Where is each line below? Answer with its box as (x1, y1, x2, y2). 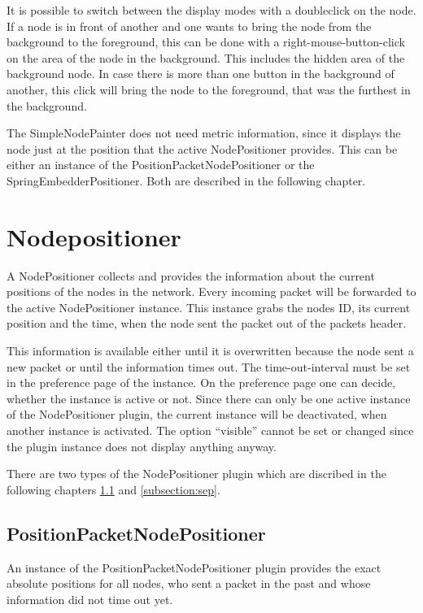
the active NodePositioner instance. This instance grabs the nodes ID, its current (7, 298, 411, 315)
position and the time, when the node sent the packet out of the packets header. (7, 315, 407, 332)
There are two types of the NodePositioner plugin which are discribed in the (7, 465, 386, 482)
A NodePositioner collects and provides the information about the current (7, 267, 375, 284)
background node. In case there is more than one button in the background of (7, 65, 395, 82)
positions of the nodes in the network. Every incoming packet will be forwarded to (7, 283, 416, 300)
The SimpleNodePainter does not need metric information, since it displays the (7, 124, 401, 141)
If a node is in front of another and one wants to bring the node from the (7, 17, 372, 34)
